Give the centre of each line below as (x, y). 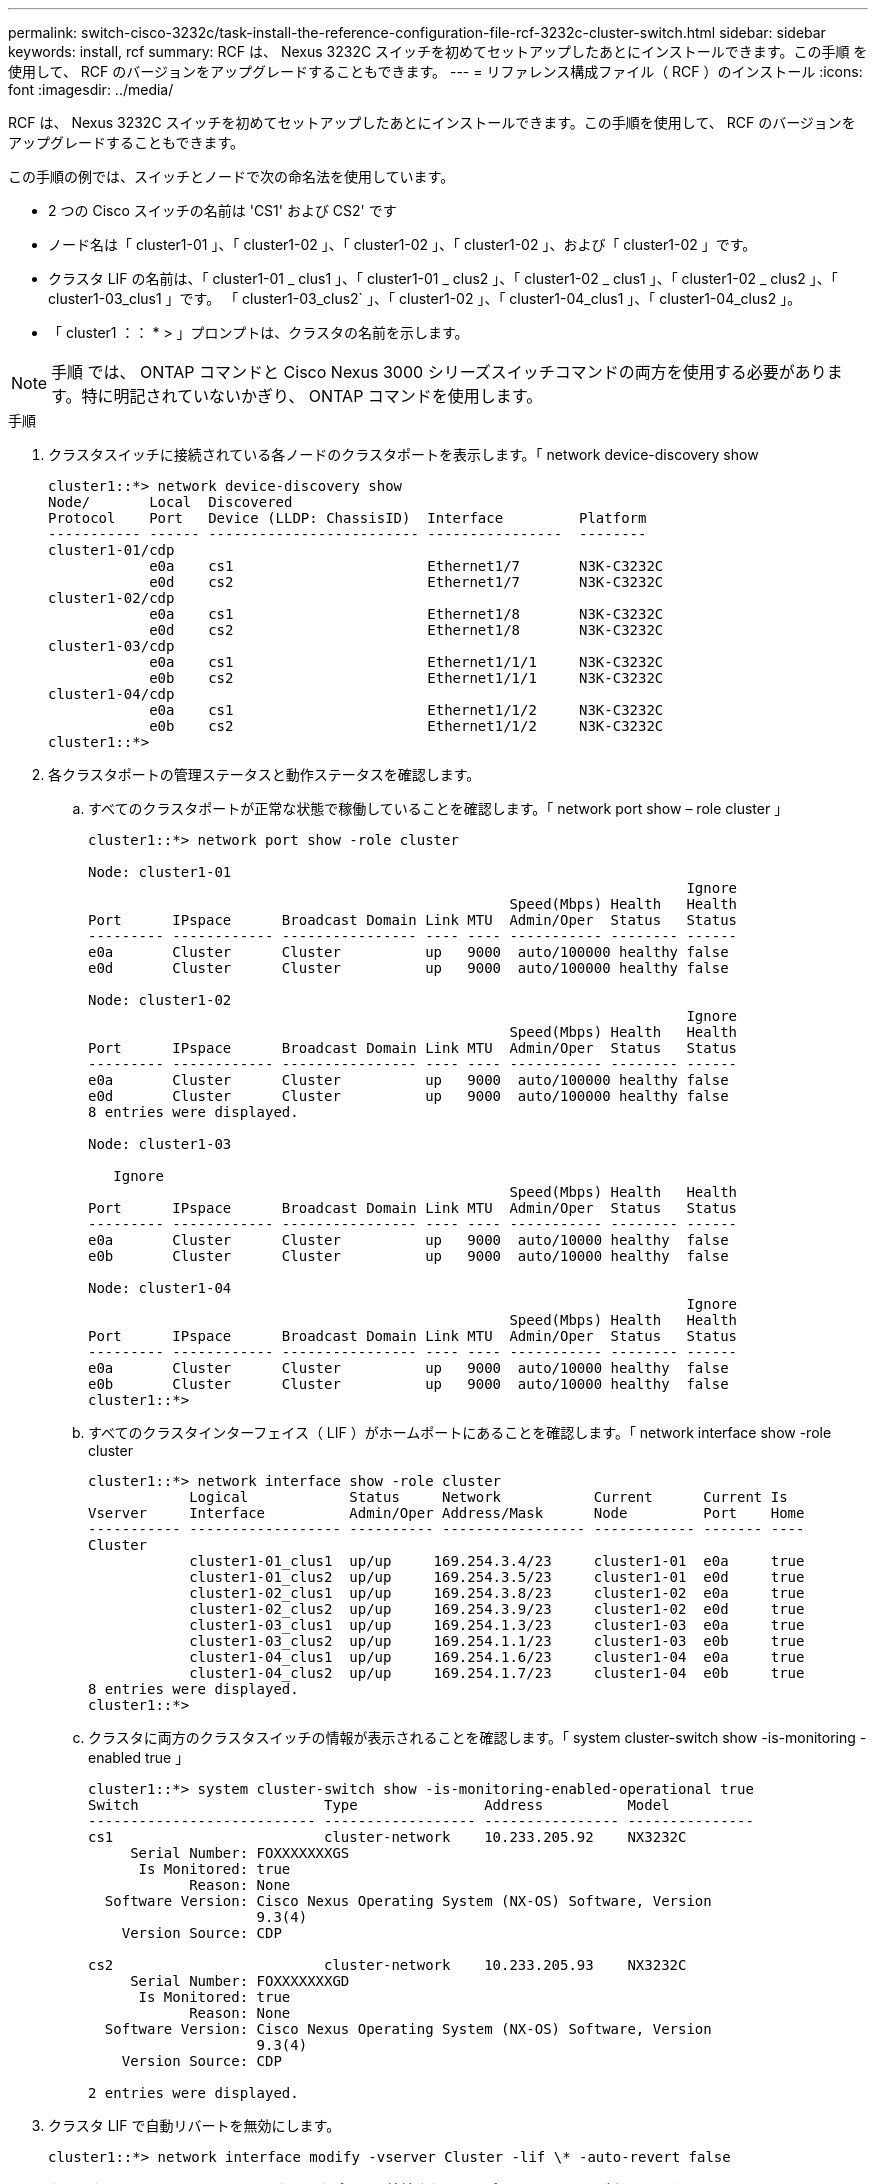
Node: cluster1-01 (160, 872)
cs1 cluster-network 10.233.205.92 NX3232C (387, 1837)
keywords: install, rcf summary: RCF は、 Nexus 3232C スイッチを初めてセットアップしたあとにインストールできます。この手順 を (438, 51)
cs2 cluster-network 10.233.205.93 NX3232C (387, 1965)
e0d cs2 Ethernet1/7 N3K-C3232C (406, 582)
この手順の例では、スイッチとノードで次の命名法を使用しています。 (231, 176)
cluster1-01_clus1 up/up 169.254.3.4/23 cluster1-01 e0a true (497, 1561)
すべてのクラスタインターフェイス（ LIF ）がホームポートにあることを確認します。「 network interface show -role (460, 1432)
